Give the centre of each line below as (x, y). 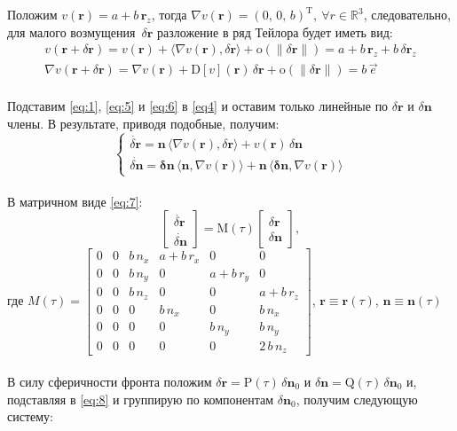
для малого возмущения (71, 31)
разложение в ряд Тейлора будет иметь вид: (275, 31)
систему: (31, 416)
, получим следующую (357, 399)
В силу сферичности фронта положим (110, 381)
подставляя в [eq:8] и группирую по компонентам (141, 399)
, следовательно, (407, 14)
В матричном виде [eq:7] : (75, 201)
